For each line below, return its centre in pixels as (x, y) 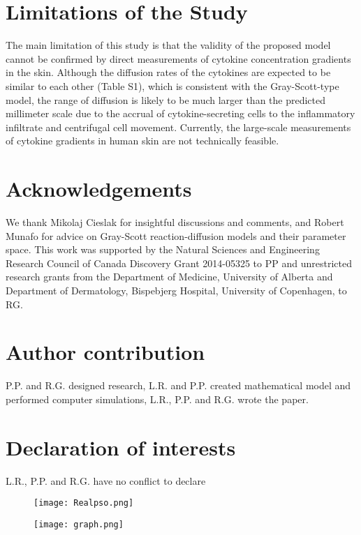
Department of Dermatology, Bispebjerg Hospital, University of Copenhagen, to (176, 290)
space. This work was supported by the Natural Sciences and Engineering (163, 249)
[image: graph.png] (79, 524)
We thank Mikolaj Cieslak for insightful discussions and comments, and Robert (175, 222)
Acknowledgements (99, 189)
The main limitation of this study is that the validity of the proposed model (168, 45)
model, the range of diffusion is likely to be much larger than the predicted (166, 99)
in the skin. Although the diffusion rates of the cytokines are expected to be (168, 72)
